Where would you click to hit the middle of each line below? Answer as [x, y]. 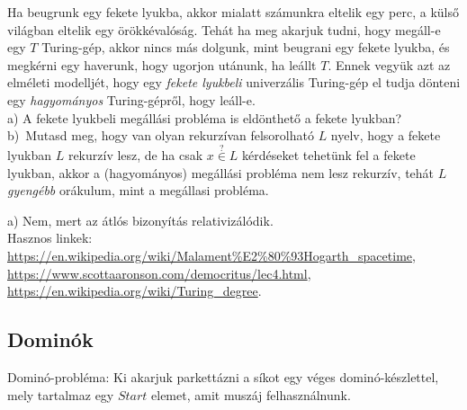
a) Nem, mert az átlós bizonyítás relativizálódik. [140, 220]
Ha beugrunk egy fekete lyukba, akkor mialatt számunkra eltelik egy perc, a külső [233, 12]
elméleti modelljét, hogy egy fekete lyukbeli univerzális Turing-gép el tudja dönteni [234, 82]
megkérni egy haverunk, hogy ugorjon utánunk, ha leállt [162, 64]
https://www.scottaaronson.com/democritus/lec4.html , [159, 273]
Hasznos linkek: [50, 238]
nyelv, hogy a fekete [386, 135]
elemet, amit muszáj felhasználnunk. [251, 394]
